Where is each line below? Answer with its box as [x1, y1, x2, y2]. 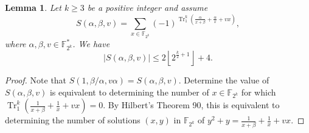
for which [241, 85, 276, 98]
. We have [72, 37, 110, 50]
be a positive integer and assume [87, 1, 208, 13]
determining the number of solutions [5, 114, 141, 126]
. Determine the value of [178, 74, 269, 86]
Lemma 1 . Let [5, 1, 61, 13]
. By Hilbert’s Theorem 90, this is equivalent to [103, 99, 280, 111]
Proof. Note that [5, 74, 67, 86]
